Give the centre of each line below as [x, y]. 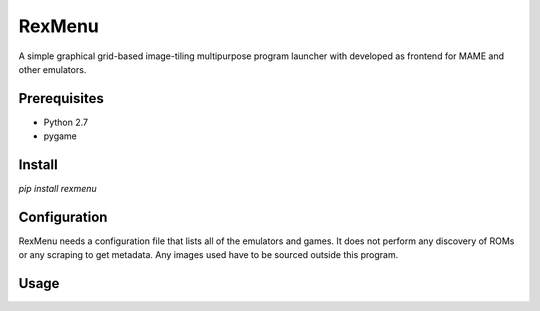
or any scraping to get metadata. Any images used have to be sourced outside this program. [208, 255]
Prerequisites [61, 98]
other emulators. [52, 69]
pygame [60, 136]
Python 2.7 [66, 122]
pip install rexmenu [57, 189]
